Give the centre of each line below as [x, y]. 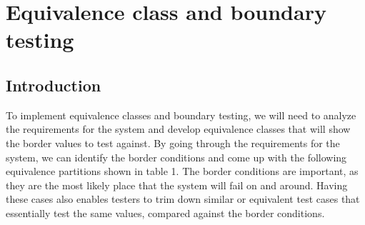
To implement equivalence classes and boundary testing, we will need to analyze [181, 115]
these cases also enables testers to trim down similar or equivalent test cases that [183, 199]
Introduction [54, 85]
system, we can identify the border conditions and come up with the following [176, 157]
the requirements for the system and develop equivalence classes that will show [178, 129]
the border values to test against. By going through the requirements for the [173, 142]
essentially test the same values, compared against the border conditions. [165, 212]
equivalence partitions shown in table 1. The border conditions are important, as [182, 171]
